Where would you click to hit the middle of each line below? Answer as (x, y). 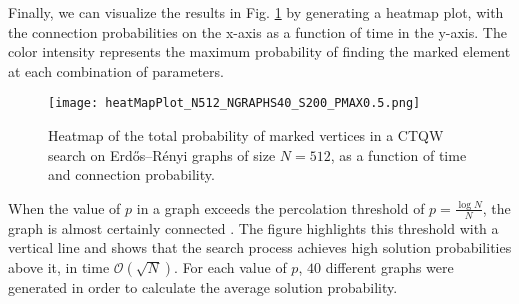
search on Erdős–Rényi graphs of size (162, 154)
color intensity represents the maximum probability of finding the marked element (259, 51)
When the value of (64, 207)
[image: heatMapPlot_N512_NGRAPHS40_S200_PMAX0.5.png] (234, 103)
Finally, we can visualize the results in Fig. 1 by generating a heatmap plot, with (256, 12)
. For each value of (230, 266)
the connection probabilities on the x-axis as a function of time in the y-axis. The (257, 31)
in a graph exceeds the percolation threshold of (280, 207)
